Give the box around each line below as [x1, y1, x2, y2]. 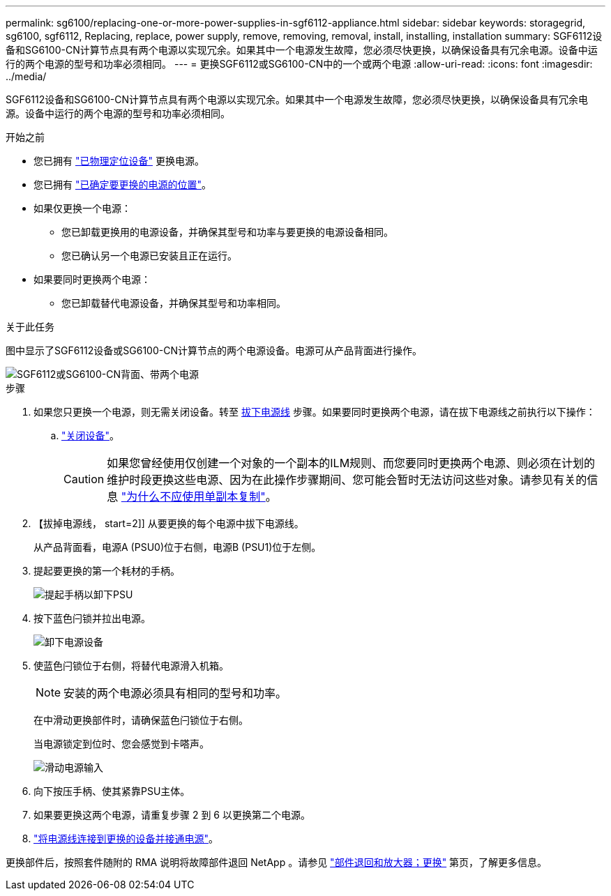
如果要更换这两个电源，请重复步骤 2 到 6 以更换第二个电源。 [33, 809, 310, 821]
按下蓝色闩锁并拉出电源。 [33, 612, 151, 624]
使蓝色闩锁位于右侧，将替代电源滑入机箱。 [33, 660, 229, 671]
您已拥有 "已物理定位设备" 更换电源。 [33, 155, 204, 167]
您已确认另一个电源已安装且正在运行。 [61, 250, 237, 261]
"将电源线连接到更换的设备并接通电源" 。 [33, 833, 219, 844]
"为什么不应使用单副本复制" [121, 489, 266, 503]
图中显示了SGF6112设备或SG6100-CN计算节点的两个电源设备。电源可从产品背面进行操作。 [6, 344, 422, 356]
